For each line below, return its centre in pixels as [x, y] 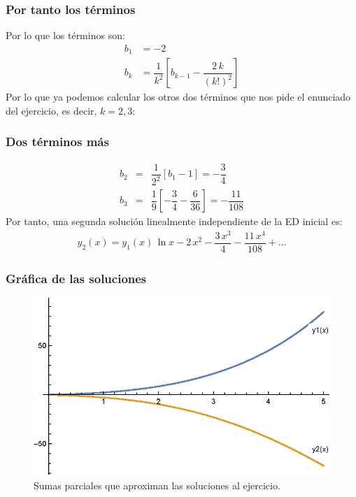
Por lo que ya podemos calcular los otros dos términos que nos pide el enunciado [178, 97]
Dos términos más [57, 142]
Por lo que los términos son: [65, 35]
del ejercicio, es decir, [51, 110]
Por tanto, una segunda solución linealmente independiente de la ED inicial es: [174, 221]
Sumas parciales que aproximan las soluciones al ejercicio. [157, 485]
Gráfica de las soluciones [76, 278]
